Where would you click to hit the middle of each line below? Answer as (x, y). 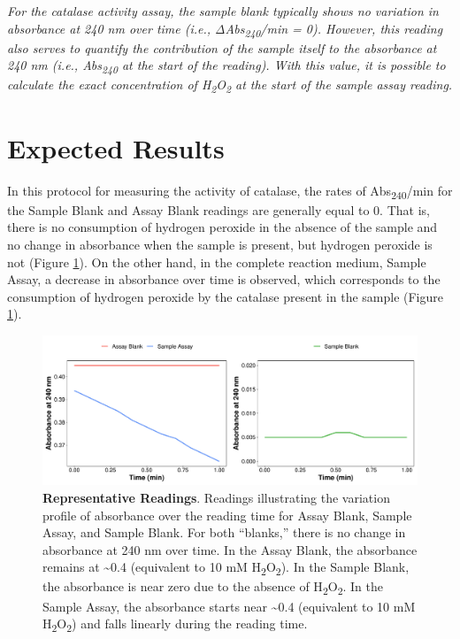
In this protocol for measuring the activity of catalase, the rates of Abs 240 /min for (230, 191)
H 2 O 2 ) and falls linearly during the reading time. (175, 624)
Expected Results (116, 147)
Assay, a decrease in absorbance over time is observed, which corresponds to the (224, 279)
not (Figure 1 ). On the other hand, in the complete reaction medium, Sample (217, 262)
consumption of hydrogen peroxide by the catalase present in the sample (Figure (225, 296)
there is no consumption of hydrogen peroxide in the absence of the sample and (222, 227)
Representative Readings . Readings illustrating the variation (216, 497)
